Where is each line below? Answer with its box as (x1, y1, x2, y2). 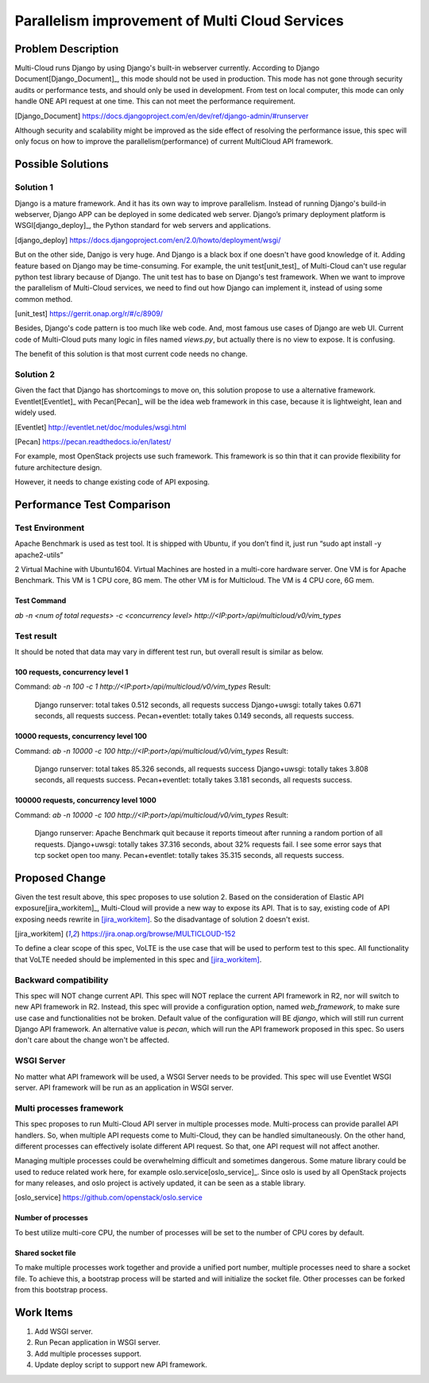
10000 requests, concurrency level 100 (14, 732, 147, 741)
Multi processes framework (14, 1103, 124, 1114)
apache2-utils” (14, 550, 64, 559)
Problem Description (14, 42, 119, 56)
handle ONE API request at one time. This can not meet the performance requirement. (14, 96, 296, 106)
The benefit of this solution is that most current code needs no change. (14, 350, 248, 359)
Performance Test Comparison (14, 497, 171, 512)
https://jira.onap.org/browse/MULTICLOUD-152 (81, 929, 236, 938)
